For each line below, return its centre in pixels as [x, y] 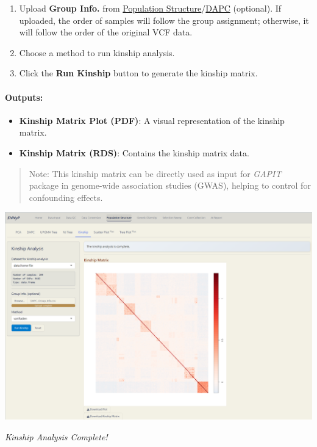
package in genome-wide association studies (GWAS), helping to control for [170, 185]
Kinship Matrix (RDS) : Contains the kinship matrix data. [134, 152]
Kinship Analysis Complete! [56, 436]
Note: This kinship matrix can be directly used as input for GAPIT [155, 173]
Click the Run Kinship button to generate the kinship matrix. [138, 73]
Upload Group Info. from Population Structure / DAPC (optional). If [150, 8]
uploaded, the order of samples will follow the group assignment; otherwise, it [164, 20]
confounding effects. [66, 197]
